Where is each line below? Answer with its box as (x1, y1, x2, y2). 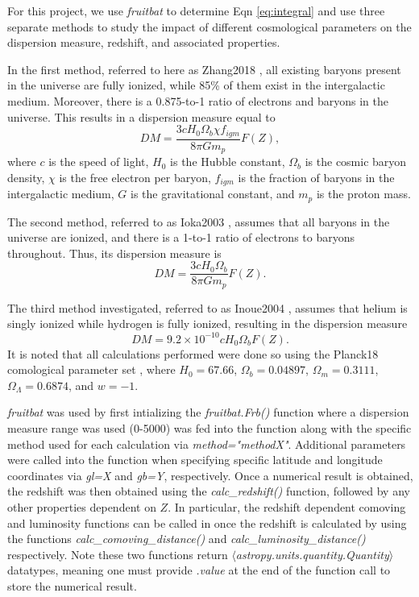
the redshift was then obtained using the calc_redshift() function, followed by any (7, 483, 410, 500)
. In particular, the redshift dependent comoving (168, 498, 406, 515)
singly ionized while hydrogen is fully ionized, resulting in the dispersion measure (7, 315, 408, 332)
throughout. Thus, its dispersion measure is (7, 244, 222, 261)
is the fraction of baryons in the (238, 168, 395, 185)
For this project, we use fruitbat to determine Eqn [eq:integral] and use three (7, 2, 385, 19)
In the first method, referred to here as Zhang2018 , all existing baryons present (7, 60, 401, 77)
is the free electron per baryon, (59, 168, 211, 185)
